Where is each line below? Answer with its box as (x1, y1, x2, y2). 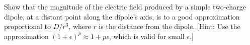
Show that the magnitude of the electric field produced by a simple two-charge (4, 1, 246, 11)
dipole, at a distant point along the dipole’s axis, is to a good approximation (4, 11, 240, 21)
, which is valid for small (109, 30, 185, 41)
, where (68, 21, 91, 31)
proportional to (4, 21, 51, 31)
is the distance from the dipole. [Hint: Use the (99, 21, 240, 31)
